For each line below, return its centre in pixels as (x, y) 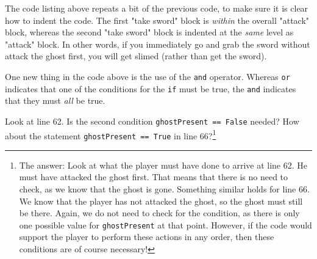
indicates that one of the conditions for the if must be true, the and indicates (151, 88)
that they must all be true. (55, 100)
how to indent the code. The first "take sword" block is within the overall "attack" (157, 20)
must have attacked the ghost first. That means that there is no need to (154, 177)
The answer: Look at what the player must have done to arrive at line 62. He (163, 165)
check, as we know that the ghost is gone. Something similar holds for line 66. (164, 189)
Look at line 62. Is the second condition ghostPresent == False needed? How (152, 121)
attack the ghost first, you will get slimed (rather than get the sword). (136, 56)
